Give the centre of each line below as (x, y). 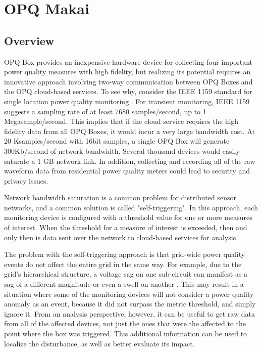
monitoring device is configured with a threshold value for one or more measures (128, 217)
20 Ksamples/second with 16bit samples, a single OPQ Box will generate (117, 141)
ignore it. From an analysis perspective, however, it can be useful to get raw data (129, 313)
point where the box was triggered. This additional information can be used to (126, 334)
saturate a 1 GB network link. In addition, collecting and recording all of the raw (130, 161)
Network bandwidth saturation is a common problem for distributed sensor (120, 197)
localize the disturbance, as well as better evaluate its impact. (99, 343)
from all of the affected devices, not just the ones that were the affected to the (125, 323)
